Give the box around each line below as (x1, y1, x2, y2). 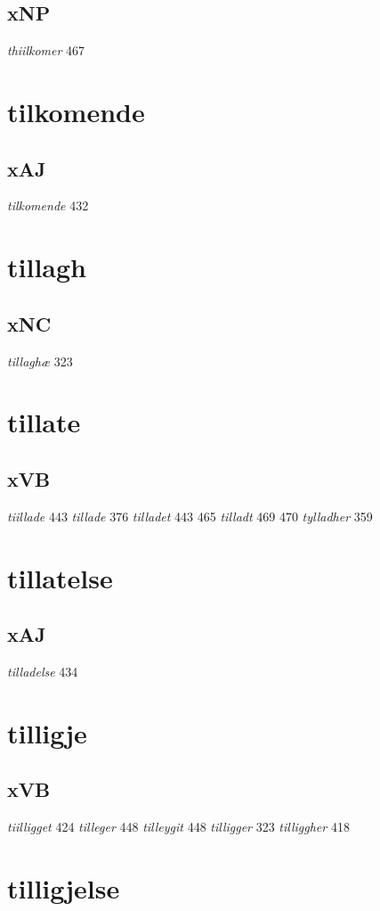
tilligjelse (7, 869, 120, 906)
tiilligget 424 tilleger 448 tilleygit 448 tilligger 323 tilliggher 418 (7, 817, 350, 836)
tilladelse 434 (7, 661, 78, 680)
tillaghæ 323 (7, 351, 73, 370)
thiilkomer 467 (7, 41, 85, 60)
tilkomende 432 (7, 196, 89, 215)
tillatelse (7, 559, 113, 595)
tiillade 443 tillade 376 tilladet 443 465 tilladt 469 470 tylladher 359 (7, 506, 373, 525)
